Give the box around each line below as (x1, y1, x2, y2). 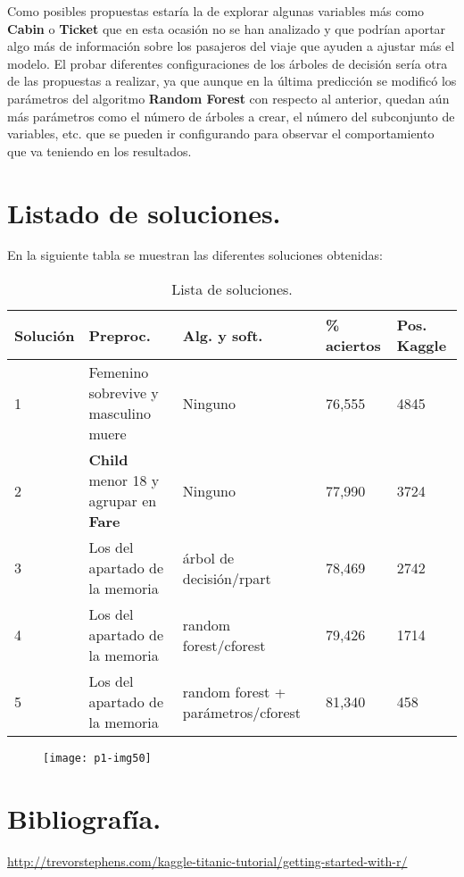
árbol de (182, 547, 235, 568)
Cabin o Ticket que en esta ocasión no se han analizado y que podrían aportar (7, 19, 446, 38)
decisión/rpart (182, 567, 271, 589)
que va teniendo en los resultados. (7, 141, 192, 160)
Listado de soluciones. (7, 194, 281, 230)
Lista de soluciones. (171, 279, 293, 300)
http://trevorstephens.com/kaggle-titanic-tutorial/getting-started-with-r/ (7, 851, 408, 870)
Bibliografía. (7, 799, 162, 836)
